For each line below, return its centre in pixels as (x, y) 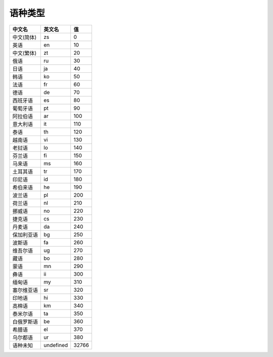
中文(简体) (25, 37)
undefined (56, 345)
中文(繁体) (25, 53)
